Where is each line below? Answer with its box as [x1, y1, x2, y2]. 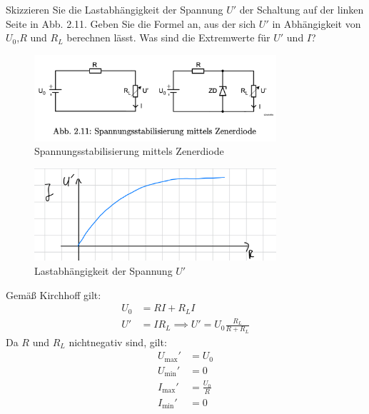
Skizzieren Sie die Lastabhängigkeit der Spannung [6, 2, 223, 16]
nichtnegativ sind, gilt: [69, 334, 167, 349]
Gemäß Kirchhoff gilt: [6, 287, 101, 302]
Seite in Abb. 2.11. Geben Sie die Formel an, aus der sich [6, 16, 256, 31]
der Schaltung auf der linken [239, 2, 364, 16]
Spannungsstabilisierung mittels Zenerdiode [34, 143, 224, 158]
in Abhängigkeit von [272, 16, 361, 31]
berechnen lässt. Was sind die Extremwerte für [66, 30, 271, 45]
